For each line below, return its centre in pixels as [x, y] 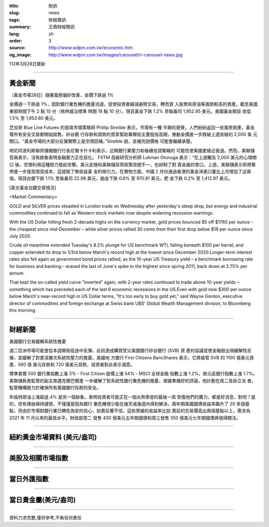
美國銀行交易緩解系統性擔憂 [38, 341]
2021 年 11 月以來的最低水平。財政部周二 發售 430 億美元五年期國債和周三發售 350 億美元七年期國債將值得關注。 [125, 418]
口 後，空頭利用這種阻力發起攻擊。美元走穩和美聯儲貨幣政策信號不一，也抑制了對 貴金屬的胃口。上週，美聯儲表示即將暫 [133, 164]
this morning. [23, 310]
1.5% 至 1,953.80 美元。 [34, 118]
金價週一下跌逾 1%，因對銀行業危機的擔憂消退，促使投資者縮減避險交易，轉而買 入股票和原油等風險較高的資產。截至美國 [134, 104]
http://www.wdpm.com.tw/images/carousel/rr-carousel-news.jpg [116, 54]
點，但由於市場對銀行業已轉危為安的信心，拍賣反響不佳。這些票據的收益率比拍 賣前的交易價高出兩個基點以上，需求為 [130, 411]
